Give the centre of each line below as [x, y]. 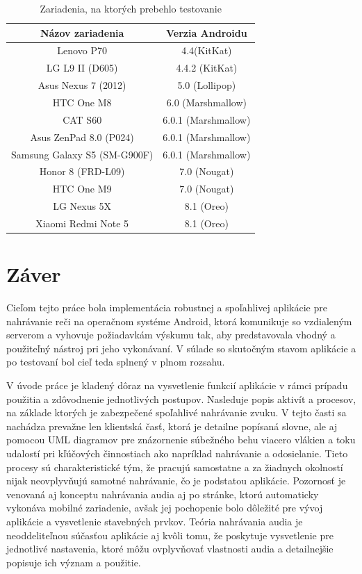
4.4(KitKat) [207, 50]
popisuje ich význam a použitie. [74, 562]
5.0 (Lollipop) [207, 85]
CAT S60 [82, 119]
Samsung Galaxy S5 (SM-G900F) [82, 154]
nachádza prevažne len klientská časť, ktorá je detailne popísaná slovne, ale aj [172, 426]
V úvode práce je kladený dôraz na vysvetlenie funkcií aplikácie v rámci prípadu [177, 385]
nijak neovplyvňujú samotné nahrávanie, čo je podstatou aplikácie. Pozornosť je [176, 481]
